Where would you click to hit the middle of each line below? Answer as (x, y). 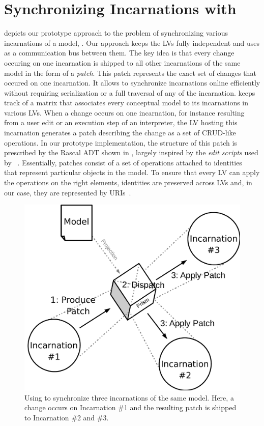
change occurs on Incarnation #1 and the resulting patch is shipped (130, 407)
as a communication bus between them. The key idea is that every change (119, 53)
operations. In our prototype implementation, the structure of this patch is (121, 142)
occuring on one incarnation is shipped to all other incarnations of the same (122, 62)
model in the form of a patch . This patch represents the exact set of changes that (130, 73)
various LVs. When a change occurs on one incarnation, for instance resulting (124, 112)
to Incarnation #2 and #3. (67, 417)
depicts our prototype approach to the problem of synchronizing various (116, 33)
